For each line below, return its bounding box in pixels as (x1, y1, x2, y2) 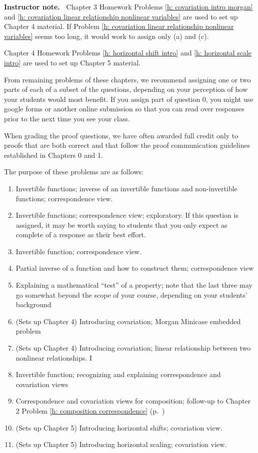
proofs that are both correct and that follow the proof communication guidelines (4, 140, 250, 150)
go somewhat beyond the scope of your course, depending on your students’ (15, 289, 247, 300)
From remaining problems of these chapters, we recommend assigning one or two (4, 74, 251, 84)
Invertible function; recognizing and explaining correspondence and (15, 369, 221, 380)
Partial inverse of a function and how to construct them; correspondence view (15, 263, 254, 273)
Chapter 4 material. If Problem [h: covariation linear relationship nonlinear (4, 21, 234, 31)
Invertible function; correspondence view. (15, 246, 141, 256)
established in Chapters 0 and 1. (4, 149, 103, 160)
